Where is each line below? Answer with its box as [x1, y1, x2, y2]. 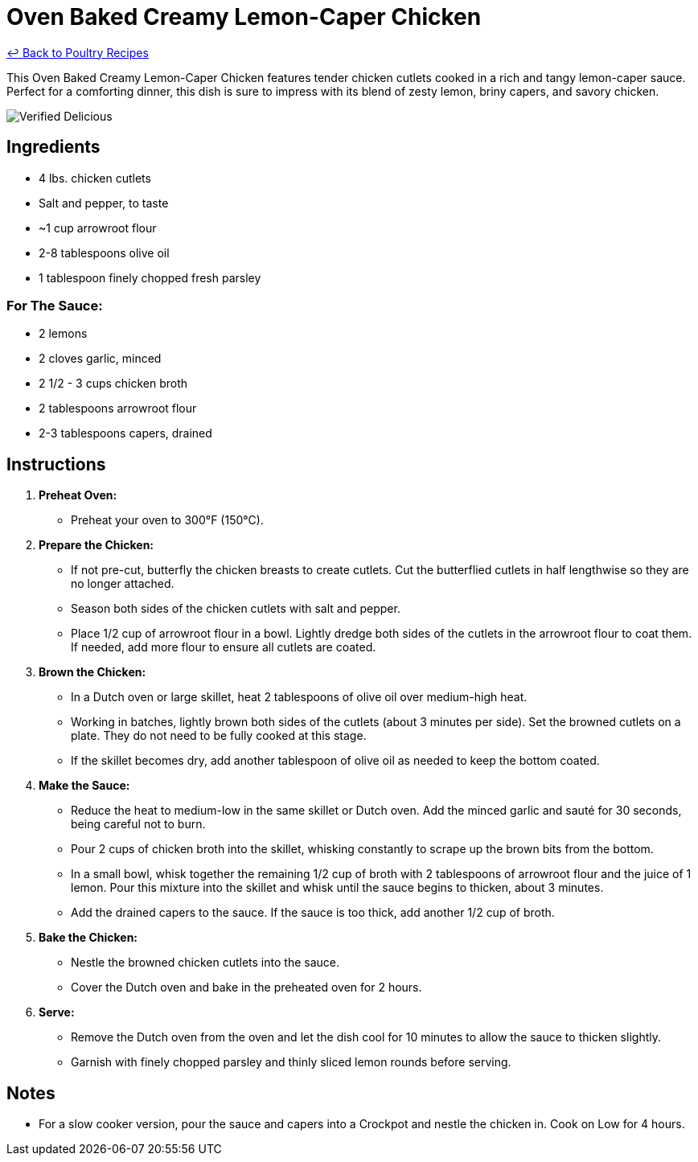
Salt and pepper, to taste [39, 195, 169, 210]
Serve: [39, 1005, 75, 1020]
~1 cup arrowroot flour [39, 220, 157, 235]
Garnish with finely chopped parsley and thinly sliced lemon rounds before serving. [71, 1055, 511, 1070]
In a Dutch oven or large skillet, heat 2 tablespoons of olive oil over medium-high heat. [71, 690, 528, 704]
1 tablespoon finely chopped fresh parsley [39, 270, 261, 285]
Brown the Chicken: [39, 665, 146, 680]
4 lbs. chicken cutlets [39, 170, 151, 185]
